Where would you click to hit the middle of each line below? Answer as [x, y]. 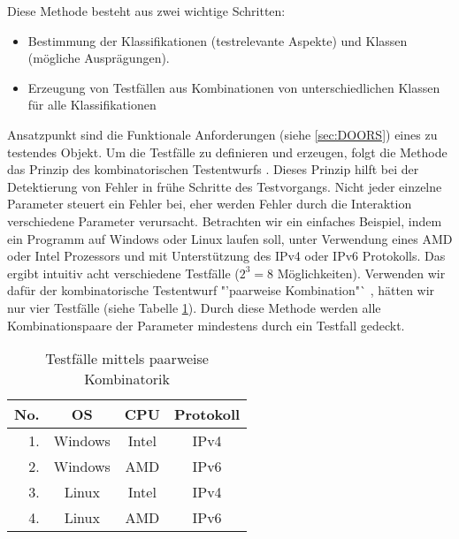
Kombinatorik [127, 379]
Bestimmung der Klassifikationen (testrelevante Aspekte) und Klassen [218, 40]
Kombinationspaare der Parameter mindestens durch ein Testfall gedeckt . [206, 325]
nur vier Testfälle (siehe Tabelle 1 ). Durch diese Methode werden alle [194, 307]
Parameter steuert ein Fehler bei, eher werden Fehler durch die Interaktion [210, 204]
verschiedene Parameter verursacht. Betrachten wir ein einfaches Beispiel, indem [225, 220]
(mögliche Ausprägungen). [99, 58]
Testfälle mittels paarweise [127, 359]
